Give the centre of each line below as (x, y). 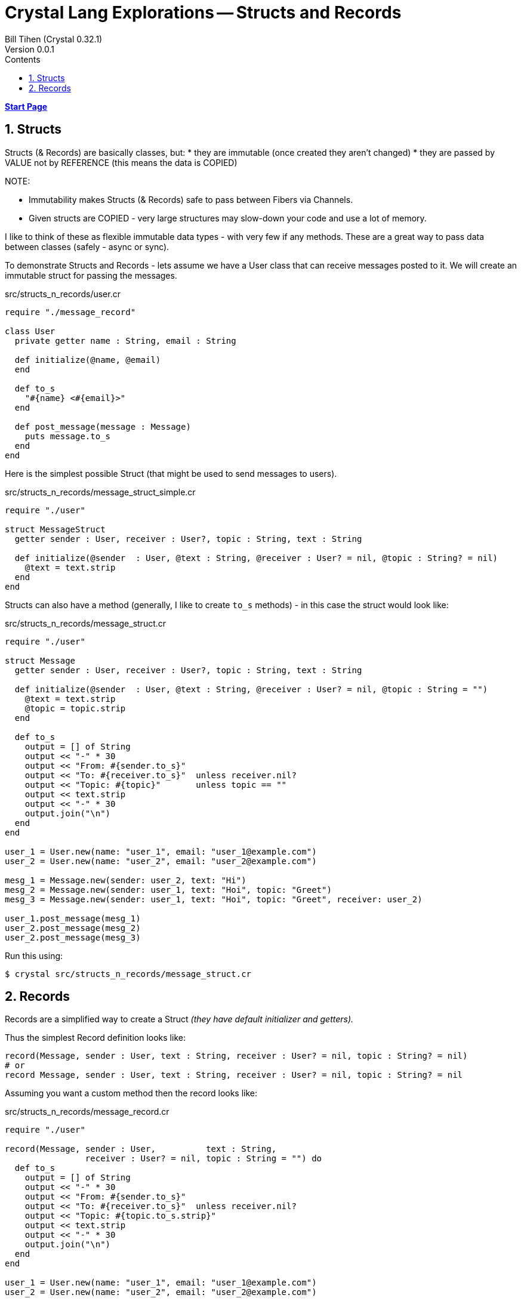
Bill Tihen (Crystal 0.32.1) (54, 39)
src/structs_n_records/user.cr (63, 294)
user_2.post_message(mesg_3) (73, 937)
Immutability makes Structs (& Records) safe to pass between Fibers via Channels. (191, 199)
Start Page (26, 106)
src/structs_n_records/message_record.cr (87, 1112)
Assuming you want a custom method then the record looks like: (131, 1093)
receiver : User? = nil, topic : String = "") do (204, 1159)
